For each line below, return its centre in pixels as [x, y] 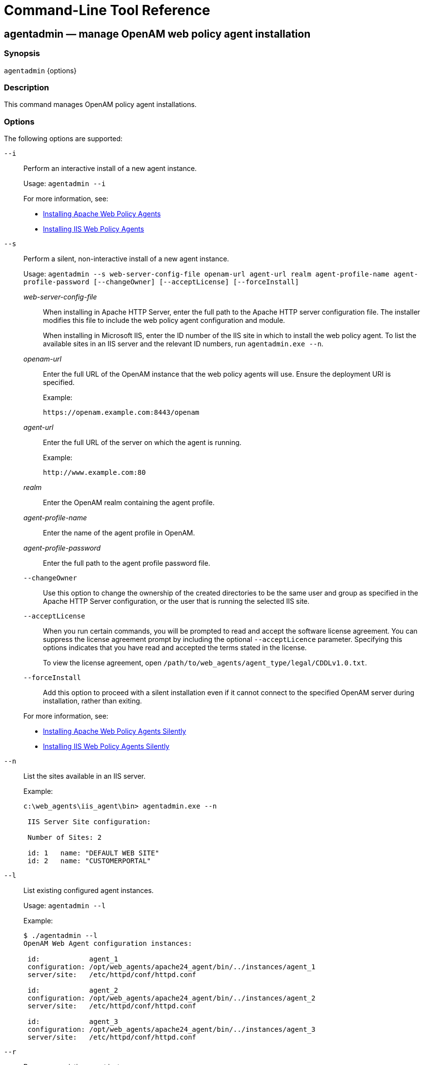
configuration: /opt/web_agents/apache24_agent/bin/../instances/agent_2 [172, 998]
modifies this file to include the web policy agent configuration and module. [164, 320]
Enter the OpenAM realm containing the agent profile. [129, 503]
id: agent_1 [73, 959]
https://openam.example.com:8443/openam [121, 413]
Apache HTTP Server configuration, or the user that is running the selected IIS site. [176, 601]
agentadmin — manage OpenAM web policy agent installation [157, 34]
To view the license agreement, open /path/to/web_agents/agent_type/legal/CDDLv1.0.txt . [205, 663]
